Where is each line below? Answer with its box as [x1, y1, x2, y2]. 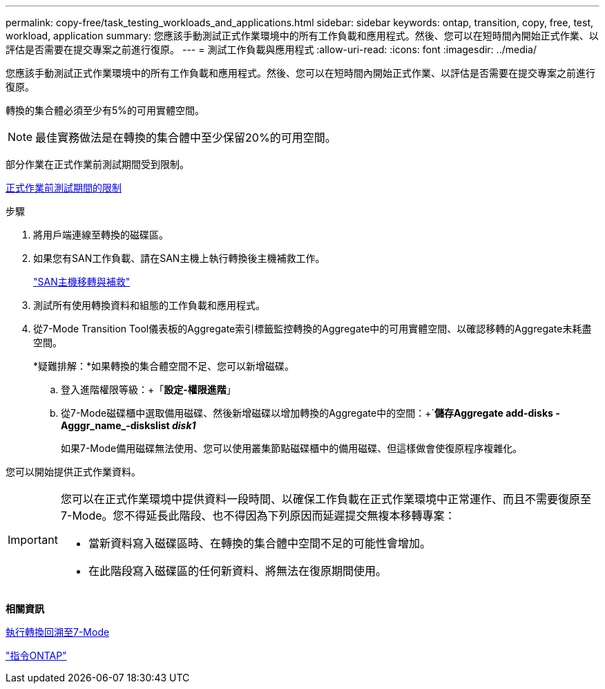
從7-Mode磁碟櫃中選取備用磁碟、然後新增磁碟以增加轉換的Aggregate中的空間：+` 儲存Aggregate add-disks [61, 407, 553, 419]
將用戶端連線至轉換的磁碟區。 [33, 229, 169, 240]
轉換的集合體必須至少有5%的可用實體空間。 [6, 104, 205, 116]
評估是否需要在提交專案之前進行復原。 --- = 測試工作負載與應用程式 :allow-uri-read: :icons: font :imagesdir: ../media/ [6, 44, 537, 55]
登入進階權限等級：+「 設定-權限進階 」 [61, 384, 236, 395]
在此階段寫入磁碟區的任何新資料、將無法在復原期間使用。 [88, 564, 387, 578]
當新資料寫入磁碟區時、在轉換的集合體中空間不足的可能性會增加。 [88, 536, 431, 550]
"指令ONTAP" [6, 650, 67, 661]
